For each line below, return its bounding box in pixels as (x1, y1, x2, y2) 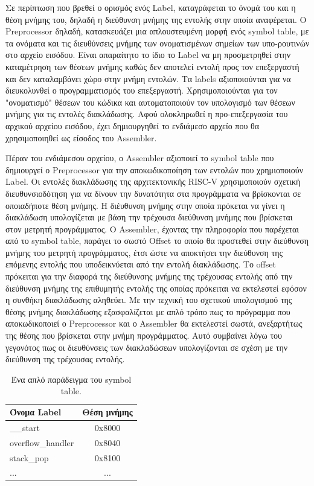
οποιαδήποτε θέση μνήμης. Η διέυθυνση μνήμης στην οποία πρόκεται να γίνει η (5, 199, 285, 211)
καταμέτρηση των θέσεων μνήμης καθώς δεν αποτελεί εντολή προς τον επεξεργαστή (5, 60, 300, 72)
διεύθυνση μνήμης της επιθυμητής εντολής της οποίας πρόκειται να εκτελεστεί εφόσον (5, 281, 307, 294)
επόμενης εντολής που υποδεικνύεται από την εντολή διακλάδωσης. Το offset (5, 258, 276, 270)
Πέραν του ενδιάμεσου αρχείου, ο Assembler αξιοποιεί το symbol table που (5, 152, 274, 164)
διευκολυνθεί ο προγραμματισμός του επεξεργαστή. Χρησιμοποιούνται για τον (5, 84, 278, 97)
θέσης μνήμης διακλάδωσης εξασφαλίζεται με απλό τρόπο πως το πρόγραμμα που (5, 305, 290, 318)
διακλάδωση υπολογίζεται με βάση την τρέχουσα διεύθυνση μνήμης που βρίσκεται (5, 211, 293, 223)
